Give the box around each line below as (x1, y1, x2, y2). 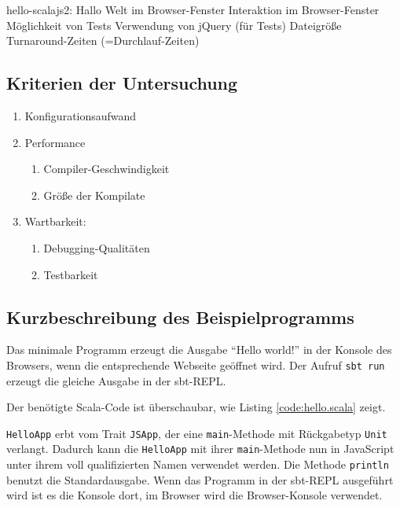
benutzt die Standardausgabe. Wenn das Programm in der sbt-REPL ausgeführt (6, 471, 394, 488)
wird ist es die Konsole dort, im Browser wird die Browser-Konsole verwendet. (6, 487, 383, 503)
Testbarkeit (43, 266, 98, 282)
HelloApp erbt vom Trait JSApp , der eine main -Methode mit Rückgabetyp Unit (6, 425, 387, 441)
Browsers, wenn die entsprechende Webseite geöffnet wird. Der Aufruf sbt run (6, 356, 385, 373)
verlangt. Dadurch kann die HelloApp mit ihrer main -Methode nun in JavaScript (6, 440, 394, 457)
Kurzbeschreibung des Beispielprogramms (6, 304, 354, 329)
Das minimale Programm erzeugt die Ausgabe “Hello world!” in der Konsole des (6, 341, 392, 358)
